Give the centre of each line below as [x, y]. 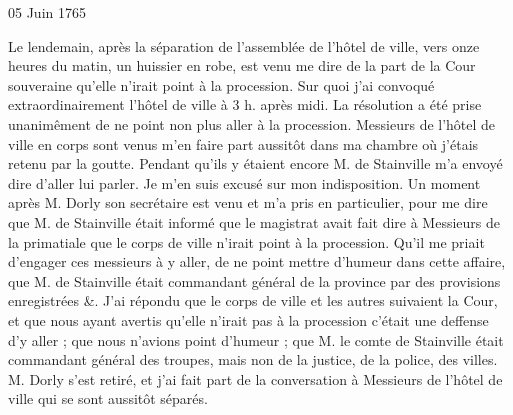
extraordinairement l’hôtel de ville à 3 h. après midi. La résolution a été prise [245, 104]
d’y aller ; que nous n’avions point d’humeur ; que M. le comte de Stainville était [256, 339]
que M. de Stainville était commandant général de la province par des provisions [254, 280]
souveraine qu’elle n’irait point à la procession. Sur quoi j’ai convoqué [221, 84]
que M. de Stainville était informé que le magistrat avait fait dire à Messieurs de [254, 221]
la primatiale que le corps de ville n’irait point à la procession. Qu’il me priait [246, 241]
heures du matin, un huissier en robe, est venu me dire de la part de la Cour [242, 65]
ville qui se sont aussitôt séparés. [108, 398]
